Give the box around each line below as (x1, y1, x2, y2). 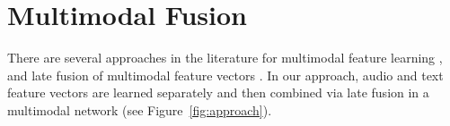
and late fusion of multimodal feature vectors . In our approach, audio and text (7, 65, 444, 84)
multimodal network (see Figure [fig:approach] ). (7, 100, 272, 119)
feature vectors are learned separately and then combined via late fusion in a (7, 83, 429, 102)
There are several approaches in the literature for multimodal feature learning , (7, 48, 443, 67)
